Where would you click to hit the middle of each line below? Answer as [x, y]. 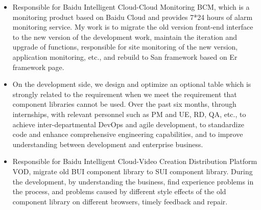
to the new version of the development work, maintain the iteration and [125, 37]
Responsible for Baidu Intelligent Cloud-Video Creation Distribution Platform [135, 161]
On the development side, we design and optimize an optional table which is [132, 84]
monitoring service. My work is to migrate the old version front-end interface [133, 27]
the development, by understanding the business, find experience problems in [133, 181]
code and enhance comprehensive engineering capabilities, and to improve [128, 134]
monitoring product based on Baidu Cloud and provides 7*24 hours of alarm [133, 17]
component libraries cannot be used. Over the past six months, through [124, 104]
